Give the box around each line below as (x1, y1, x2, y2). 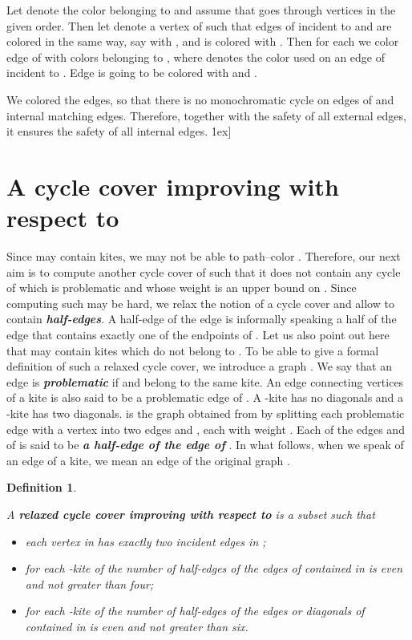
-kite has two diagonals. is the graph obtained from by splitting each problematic (6, 405, 405, 421)
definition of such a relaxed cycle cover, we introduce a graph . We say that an (6, 358, 392, 375)
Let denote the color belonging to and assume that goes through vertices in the (6, 2, 396, 18)
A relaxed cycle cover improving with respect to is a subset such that (6, 505, 375, 522)
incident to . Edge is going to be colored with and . (6, 64, 257, 81)
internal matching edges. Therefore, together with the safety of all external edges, (6, 107, 406, 124)
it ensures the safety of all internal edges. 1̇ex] (6, 123, 232, 140)
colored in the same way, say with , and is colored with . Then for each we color (6, 33, 399, 50)
